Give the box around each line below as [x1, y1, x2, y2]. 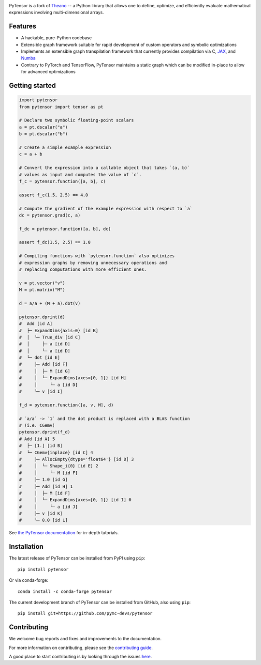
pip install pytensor [17, 567, 69, 572]
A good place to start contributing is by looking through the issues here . [9, 654, 152, 659]
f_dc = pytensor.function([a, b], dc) [19, 226, 111, 232]
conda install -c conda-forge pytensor [17, 588, 112, 594]
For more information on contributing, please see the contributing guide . [9, 645, 153, 650]
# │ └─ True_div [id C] [19, 334, 81, 340]
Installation [9, 542, 43, 551]
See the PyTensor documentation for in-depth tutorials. [9, 530, 119, 536]
